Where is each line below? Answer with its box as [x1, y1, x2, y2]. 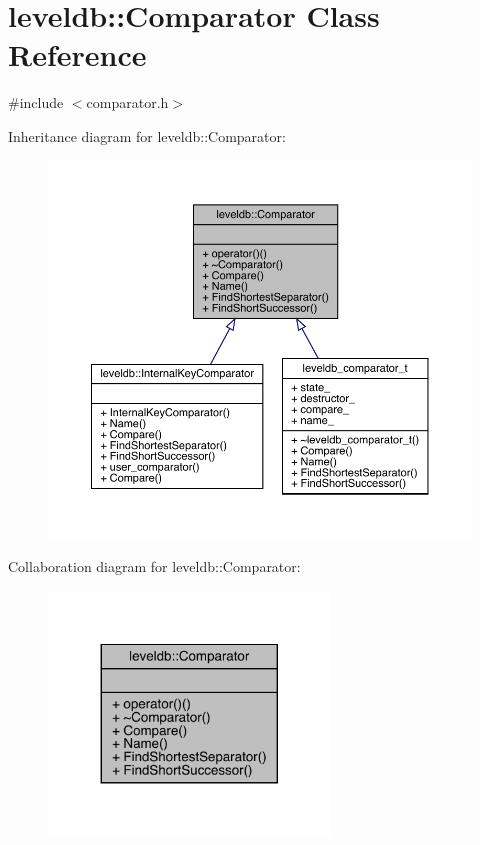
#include [8, 92, 64, 113]
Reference [8, 34, 147, 75]
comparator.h [86, 92, 169, 113]
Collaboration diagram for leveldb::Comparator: [8, 555, 301, 576]
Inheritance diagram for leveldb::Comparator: [8, 125, 286, 146]
